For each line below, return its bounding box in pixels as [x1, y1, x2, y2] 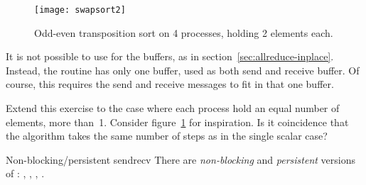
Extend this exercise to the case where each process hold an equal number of [6, 101, 340, 116]
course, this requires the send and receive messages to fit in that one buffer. [6, 77, 334, 91]
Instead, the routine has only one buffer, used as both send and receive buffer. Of [6, 62, 360, 77]
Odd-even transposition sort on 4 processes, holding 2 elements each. [34, 25, 333, 40]
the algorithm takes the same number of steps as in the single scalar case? [6, 128, 328, 143]
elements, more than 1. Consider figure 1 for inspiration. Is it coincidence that [6, 114, 349, 129]
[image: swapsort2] [34, 5, 126, 15]
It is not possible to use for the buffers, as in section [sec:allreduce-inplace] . [6, 49, 334, 64]
